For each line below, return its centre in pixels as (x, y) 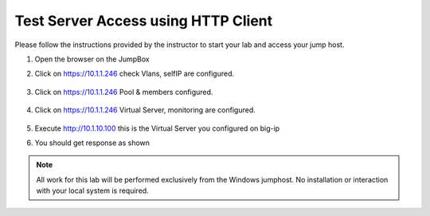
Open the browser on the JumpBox (92, 59)
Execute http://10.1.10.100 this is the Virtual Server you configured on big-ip (157, 128)
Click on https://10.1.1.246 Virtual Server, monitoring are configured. (145, 110)
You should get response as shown (92, 143)
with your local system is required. (92, 190)
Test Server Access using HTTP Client (144, 21)
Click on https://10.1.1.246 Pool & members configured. (124, 92)
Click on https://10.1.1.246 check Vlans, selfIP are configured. (135, 74)
